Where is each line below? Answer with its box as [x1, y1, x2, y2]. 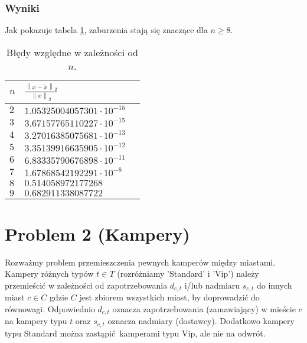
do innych [256, 279, 292, 291]
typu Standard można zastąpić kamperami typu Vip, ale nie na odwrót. [5, 326, 266, 339]
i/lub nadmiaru [184, 279, 240, 291]
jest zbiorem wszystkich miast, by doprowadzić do [79, 291, 260, 303]
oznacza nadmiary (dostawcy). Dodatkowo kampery [107, 315, 295, 327]
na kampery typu [5, 315, 67, 327]
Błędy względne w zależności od [6, 45, 138, 59]
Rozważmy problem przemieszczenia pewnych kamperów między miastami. [5, 255, 276, 268]
